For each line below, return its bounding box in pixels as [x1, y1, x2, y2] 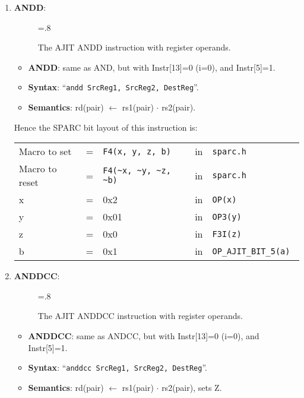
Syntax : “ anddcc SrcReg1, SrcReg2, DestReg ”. [28, 361, 207, 374]
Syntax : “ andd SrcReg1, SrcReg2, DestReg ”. [28, 81, 199, 93]
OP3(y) [212, 211, 242, 222]
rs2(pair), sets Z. [161, 381, 222, 393]
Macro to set [18, 144, 72, 159]
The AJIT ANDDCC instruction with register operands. [37, 309, 243, 322]
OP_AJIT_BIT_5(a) [212, 246, 290, 256]
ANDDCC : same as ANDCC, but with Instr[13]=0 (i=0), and [28, 330, 259, 342]
